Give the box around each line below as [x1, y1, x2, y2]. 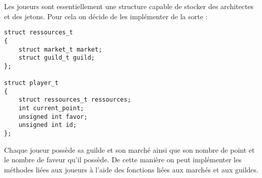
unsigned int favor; [18, 113, 88, 120]
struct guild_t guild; [18, 54, 95, 62]
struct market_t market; [18, 46, 102, 53]
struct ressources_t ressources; [18, 96, 131, 104]
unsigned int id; [18, 121, 77, 129]
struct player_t [4, 79, 59, 87]
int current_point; [18, 105, 84, 112]
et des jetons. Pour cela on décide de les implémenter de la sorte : [4, 11, 208, 21]
